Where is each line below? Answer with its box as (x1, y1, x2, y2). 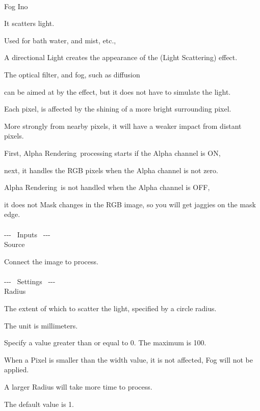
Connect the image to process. (4, 256, 98, 266)
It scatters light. (4, 18, 55, 29)
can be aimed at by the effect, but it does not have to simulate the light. (4, 86, 231, 97)
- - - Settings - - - (4, 276, 56, 286)
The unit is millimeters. (4, 320, 78, 331)
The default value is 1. (4, 398, 74, 409)
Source (4, 239, 25, 250)
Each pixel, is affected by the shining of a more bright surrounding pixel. (4, 103, 231, 114)
